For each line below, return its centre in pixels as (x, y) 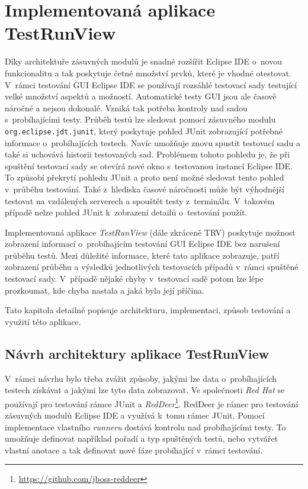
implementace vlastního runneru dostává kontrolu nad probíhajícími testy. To (145, 427)
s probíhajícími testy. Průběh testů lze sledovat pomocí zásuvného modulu (140, 119)
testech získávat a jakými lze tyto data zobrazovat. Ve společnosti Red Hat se (145, 390)
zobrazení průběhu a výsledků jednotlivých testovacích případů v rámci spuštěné (152, 267)
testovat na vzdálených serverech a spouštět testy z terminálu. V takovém (140, 200)
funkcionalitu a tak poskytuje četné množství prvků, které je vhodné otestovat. (148, 73)
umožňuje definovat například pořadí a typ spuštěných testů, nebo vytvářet (142, 438)
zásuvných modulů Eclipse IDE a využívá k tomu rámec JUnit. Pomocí (135, 415)
